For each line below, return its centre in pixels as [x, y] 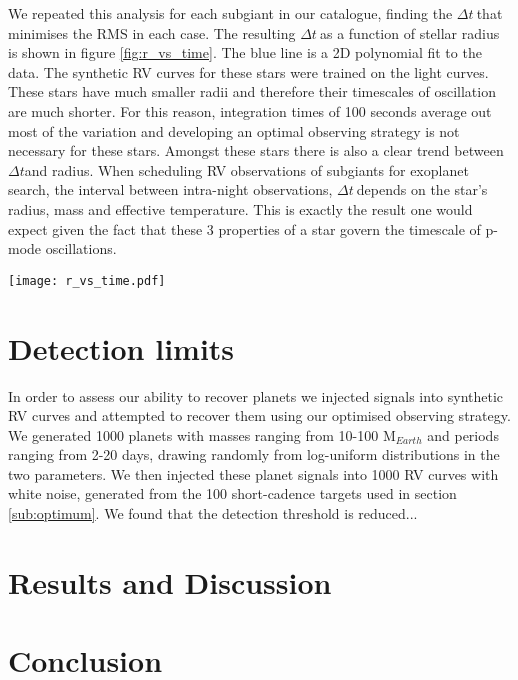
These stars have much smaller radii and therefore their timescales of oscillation [252, 91]
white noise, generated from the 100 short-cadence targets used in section [232, 493]
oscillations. [81, 248]
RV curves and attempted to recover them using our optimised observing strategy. [259, 415]
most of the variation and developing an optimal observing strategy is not [234, 130]
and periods [463, 434]
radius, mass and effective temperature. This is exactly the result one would [240, 208]
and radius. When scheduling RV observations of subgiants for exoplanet [246, 169]
